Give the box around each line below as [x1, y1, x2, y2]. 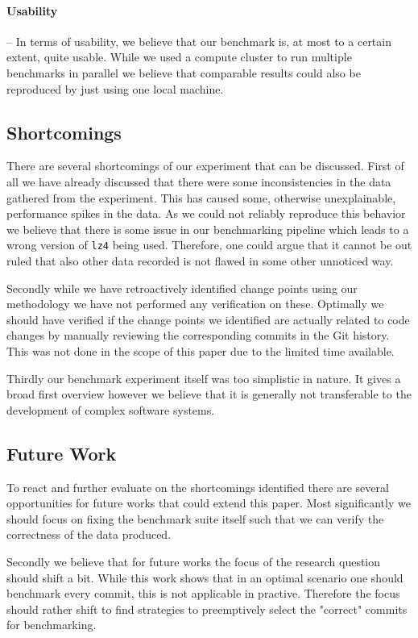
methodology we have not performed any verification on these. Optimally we [6, 295, 384, 312]
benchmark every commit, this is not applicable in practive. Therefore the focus [6, 585, 400, 602]
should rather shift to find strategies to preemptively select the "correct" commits [6, 600, 408, 617]
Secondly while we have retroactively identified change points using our [6, 279, 358, 296]
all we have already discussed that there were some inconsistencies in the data [6, 173, 391, 190]
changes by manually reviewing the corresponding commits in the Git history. [6, 327, 390, 344]
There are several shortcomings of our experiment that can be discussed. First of [6, 157, 404, 174]
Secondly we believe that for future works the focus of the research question [6, 553, 381, 569]
